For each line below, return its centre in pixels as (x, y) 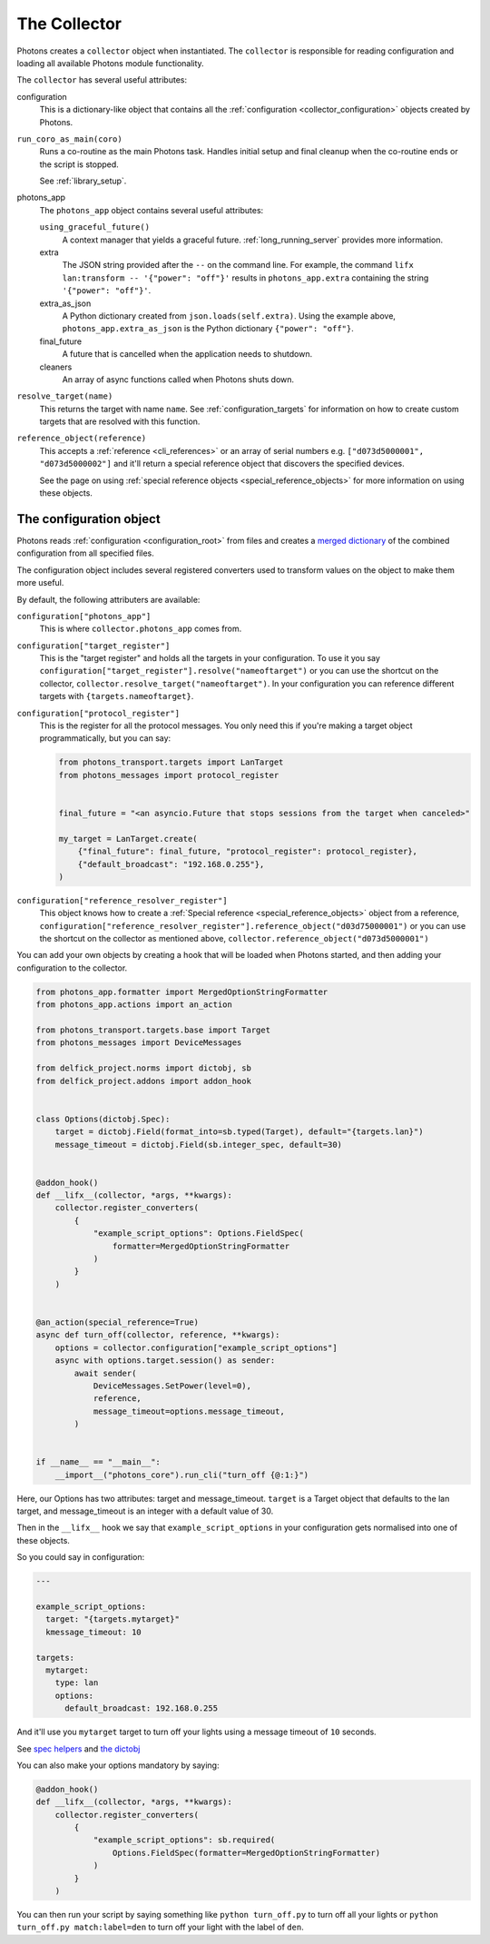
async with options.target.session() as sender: (165, 1361)
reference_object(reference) (82, 439)
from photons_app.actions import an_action (134, 1005)
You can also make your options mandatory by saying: (118, 1765)
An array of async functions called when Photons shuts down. (178, 379)
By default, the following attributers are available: (108, 599)
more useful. (40, 583)
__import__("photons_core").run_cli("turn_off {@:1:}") (182, 1475)
